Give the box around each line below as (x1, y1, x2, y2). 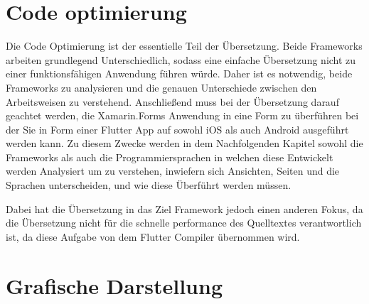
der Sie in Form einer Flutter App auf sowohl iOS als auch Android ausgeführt (6, 121, 349, 136)
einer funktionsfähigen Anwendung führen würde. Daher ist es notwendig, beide (6, 66, 353, 81)
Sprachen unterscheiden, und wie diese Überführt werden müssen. (6, 178, 292, 192)
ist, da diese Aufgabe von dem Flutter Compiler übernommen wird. (6, 229, 300, 244)
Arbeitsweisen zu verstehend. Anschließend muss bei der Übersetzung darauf (6, 94, 339, 109)
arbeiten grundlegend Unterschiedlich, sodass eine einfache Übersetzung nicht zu (6, 52, 356, 67)
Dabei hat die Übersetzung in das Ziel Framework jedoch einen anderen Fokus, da (6, 201, 363, 216)
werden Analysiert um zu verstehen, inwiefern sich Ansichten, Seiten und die (6, 163, 340, 178)
